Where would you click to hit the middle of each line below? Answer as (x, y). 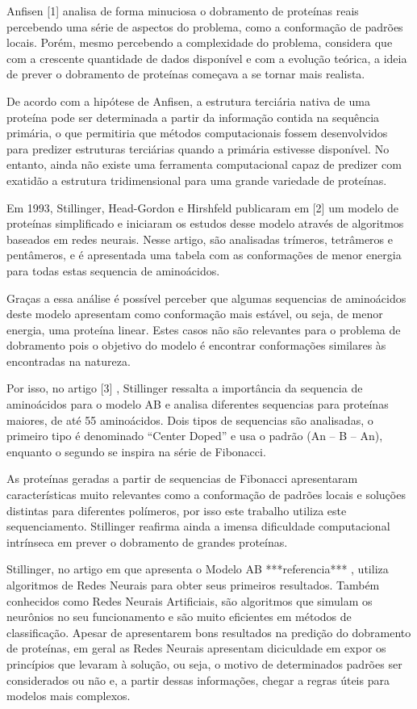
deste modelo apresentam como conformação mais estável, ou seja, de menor (195, 314)
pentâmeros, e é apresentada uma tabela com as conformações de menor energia (204, 255)
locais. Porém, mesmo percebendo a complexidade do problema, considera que (200, 42)
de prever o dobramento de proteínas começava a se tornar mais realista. (186, 74)
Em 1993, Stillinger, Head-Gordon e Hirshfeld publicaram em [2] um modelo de (202, 207)
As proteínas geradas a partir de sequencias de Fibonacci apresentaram (182, 478)
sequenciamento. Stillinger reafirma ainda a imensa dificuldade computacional (198, 526)
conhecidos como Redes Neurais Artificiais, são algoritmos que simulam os (190, 600)
